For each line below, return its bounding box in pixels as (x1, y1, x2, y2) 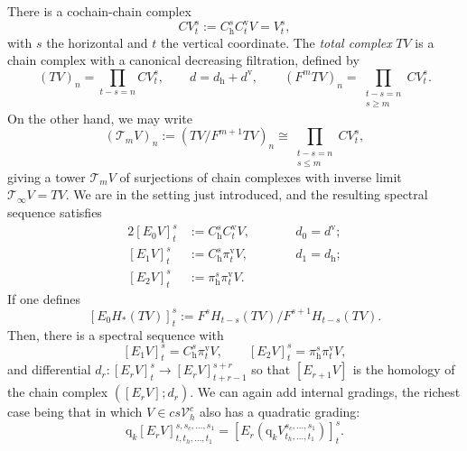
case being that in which (7, 402, 143, 421)
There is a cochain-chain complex (7, 2, 191, 20)
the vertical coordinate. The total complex (160, 32, 392, 51)
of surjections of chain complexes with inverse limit (119, 167, 402, 186)
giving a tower (7, 167, 86, 186)
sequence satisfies (7, 203, 102, 222)
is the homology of (352, 360, 455, 379)
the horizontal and (46, 32, 148, 51)
